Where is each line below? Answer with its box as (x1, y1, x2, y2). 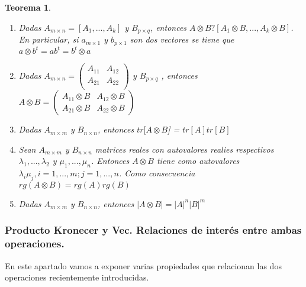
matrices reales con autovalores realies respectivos (95, 143, 274, 155)
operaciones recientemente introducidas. (5, 271, 149, 283)
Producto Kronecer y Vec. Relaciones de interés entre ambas (5, 222, 302, 237)
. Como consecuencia (118, 167, 195, 179)
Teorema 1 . (5, 1, 51, 13)
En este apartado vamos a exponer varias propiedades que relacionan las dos (5, 259, 282, 272)
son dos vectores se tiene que (130, 33, 234, 46)
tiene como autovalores (156, 154, 240, 167)
